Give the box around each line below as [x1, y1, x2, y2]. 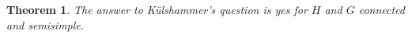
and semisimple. [6, 16, 85, 33]
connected [358, 2, 405, 17]
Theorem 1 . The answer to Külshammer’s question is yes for [6, 2, 308, 17]
